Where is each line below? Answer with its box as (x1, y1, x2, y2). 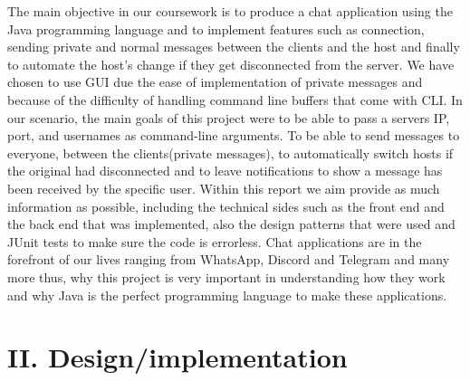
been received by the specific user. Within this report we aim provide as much (7, 178, 440, 197)
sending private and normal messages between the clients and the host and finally (7, 37, 460, 56)
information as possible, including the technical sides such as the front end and (7, 196, 445, 215)
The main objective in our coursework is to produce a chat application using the (7, 2, 453, 20)
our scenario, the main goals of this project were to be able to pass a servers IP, (7, 108, 450, 127)
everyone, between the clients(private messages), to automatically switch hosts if (7, 143, 454, 162)
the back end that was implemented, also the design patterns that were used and (7, 214, 456, 233)
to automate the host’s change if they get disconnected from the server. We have (7, 54, 455, 73)
